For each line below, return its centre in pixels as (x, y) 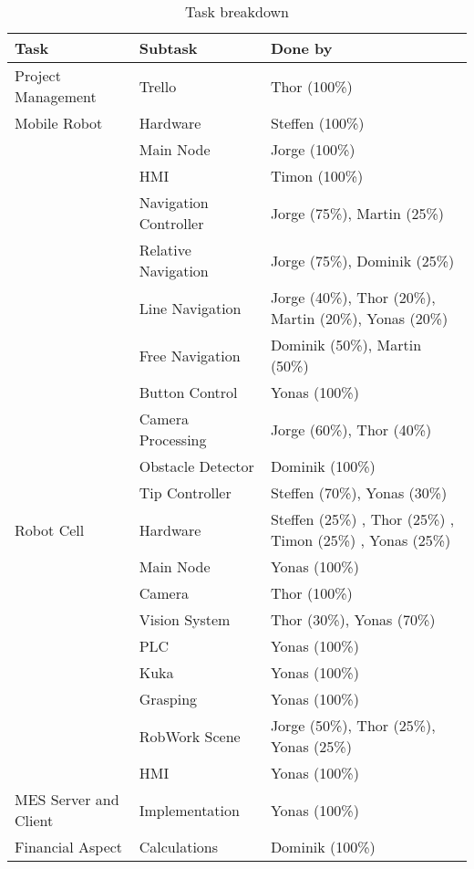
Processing (173, 440)
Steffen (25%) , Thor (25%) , (362, 519)
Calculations (179, 847)
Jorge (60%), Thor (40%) (351, 429)
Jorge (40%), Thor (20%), (353, 297)
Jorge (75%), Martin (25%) (357, 213)
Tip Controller (185, 492)
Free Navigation (190, 355)
